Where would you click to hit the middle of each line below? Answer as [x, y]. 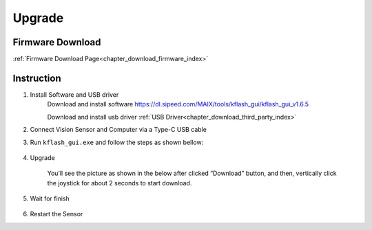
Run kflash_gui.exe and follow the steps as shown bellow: [117, 142]
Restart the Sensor [56, 214]
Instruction [37, 78]
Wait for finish [50, 198]
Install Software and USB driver [74, 94]
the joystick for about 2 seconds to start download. [120, 183]
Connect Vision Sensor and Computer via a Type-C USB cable [118, 130]
